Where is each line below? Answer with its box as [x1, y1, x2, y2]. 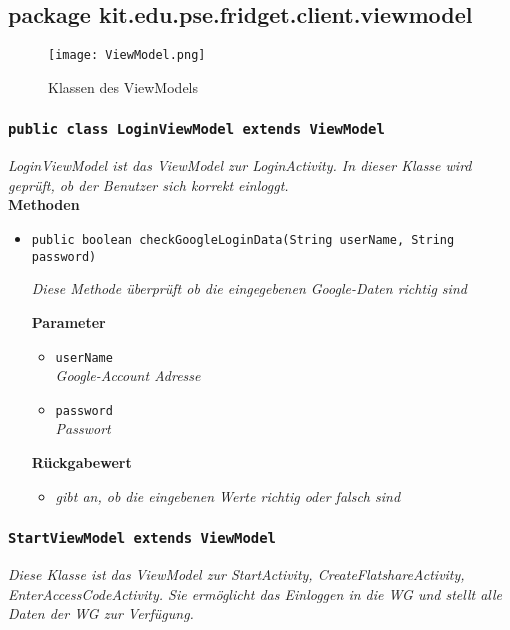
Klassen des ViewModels [48, 76, 199, 97]
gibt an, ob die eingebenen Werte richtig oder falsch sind [55, 485, 401, 506]
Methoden [8, 194, 80, 215]
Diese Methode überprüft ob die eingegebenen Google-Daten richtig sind [31, 278, 467, 299]
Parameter [31, 311, 106, 332]
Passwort [55, 418, 111, 439]
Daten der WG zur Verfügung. [8, 603, 194, 624]
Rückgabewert [31, 452, 132, 473]
